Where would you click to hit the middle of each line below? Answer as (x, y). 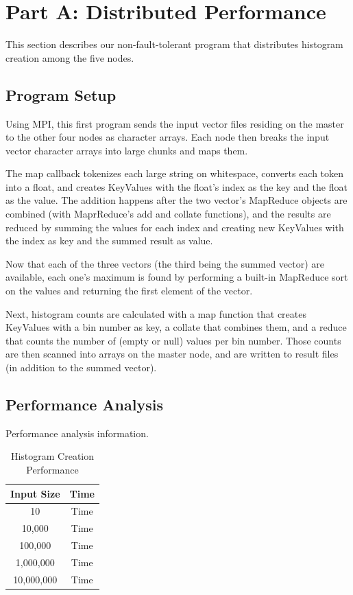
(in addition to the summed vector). (81, 367)
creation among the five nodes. (70, 57)
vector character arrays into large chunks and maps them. (127, 150)
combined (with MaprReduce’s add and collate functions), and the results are (168, 214)
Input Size (35, 493)
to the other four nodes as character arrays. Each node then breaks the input (168, 137)
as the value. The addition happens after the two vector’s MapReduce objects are (176, 200)
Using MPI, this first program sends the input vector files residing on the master (175, 123)
